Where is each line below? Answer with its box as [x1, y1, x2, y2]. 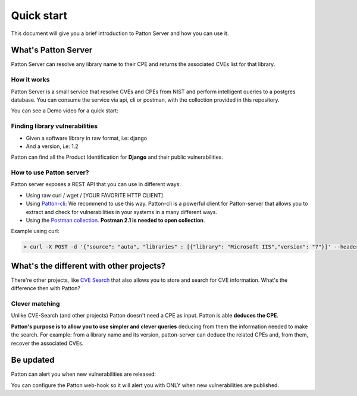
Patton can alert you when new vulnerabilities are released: [11, 370, 156, 378]
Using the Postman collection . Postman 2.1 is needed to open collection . [26, 217, 205, 224]
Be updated [11, 355, 55, 365]
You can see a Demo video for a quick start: [11, 107, 118, 114]
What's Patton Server [11, 45, 93, 55]
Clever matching [11, 300, 60, 308]
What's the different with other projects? [11, 260, 166, 271]
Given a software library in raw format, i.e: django [26, 134, 148, 142]
